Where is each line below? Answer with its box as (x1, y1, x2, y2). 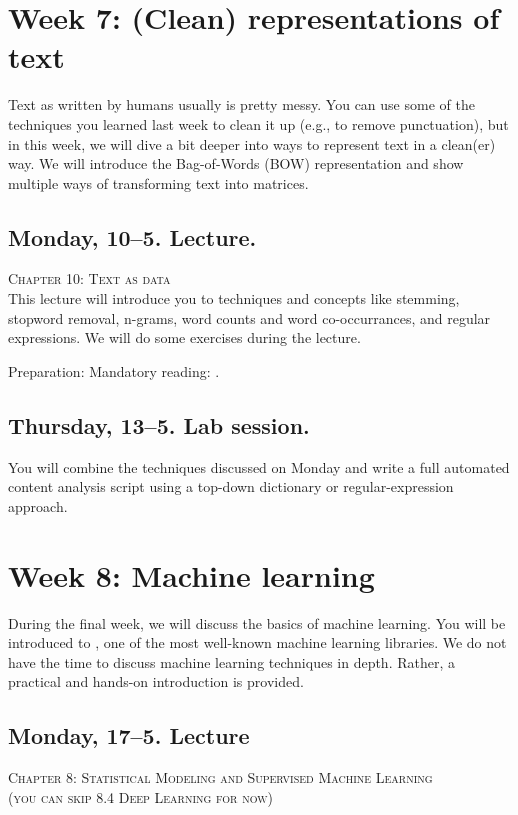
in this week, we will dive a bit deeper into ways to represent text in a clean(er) (8, 133, 496, 154)
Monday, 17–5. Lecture (8, 720, 250, 751)
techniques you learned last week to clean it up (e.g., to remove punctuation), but (8, 113, 509, 134)
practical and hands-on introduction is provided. (8, 671, 304, 692)
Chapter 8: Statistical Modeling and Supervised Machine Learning (8, 767, 433, 788)
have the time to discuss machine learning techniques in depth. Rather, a (8, 651, 456, 672)
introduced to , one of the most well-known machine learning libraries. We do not (8, 632, 507, 653)
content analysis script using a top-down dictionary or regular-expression (8, 476, 454, 497)
